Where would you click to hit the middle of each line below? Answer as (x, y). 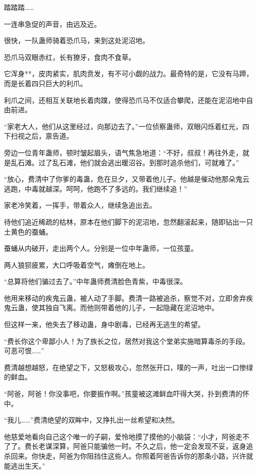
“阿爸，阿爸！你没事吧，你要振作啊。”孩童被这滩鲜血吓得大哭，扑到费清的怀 (127, 394)
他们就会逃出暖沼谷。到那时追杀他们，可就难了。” (159, 162)
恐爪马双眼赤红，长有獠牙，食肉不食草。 (70, 57)
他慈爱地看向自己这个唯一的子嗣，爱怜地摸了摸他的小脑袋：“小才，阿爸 (120, 436)
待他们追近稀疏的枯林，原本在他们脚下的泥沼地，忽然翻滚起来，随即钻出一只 (128, 221)
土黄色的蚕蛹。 (28, 231)
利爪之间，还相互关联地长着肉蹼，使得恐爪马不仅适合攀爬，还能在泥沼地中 (125, 100)
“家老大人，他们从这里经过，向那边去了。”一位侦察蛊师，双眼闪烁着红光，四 (127, 126)
